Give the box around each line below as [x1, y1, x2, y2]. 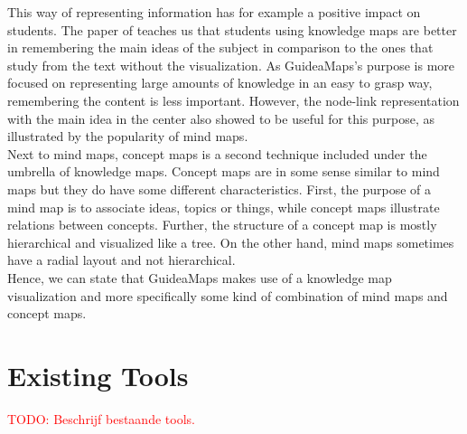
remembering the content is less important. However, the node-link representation [7, 90, 460, 109]
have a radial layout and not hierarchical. [7, 250, 236, 269]
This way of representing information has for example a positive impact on [7, 3, 421, 21]
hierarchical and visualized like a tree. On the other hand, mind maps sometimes [7, 232, 454, 251]
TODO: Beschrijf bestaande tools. [7, 409, 195, 428]
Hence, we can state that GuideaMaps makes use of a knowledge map [7, 268, 392, 287]
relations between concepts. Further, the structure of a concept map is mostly [7, 215, 437, 234]
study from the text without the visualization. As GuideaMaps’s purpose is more [7, 55, 455, 74]
